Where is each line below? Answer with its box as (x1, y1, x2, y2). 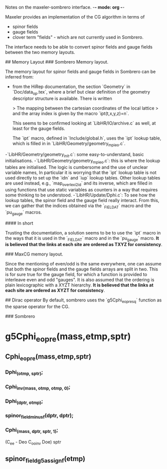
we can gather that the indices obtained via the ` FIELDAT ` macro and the (5, 202, 151, 209)
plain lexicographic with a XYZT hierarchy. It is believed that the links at (5, 282, 154, 288)
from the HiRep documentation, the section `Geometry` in (12, 83, 131, 89)
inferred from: (5, 74, 34, 79)
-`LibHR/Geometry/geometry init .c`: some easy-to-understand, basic (5, 151, 144, 158)
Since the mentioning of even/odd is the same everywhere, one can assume (5, 261, 162, 267)
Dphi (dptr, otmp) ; (5, 397, 43, 405)
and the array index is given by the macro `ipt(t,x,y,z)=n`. (12, 110, 130, 116)
